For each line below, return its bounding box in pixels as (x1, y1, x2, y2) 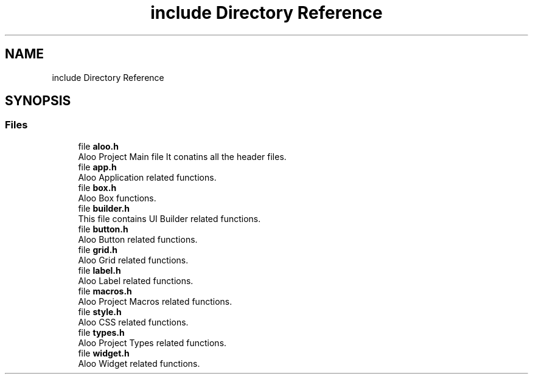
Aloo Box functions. (78, 192, 156, 203)
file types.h (78, 327, 125, 338)
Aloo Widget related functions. (78, 358, 200, 369)
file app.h (78, 161, 117, 172)
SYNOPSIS (5, 93, 71, 109)
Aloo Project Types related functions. (78, 337, 227, 348)
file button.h (78, 223, 128, 234)
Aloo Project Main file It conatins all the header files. (78, 151, 287, 162)
